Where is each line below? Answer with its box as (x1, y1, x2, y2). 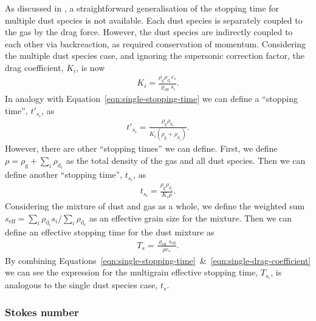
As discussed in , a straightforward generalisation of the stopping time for (5, 2, 280, 14)
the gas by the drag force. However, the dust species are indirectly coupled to (5, 25, 293, 38)
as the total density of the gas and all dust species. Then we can (66, 154, 306, 166)
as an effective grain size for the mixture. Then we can (89, 211, 292, 224)
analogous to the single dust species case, (5, 279, 158, 291)
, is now (76, 61, 105, 73)
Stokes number (5, 304, 79, 319)
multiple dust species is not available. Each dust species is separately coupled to (5, 13, 303, 26)
